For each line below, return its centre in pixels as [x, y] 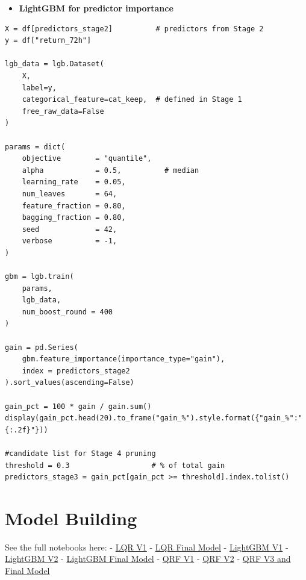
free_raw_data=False [63, 111]
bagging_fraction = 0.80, [74, 218]
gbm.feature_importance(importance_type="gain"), [123, 359]
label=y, [39, 88]
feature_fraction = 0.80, [74, 206]
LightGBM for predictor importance [96, 8]
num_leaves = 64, [70, 194]
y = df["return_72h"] [48, 41]
